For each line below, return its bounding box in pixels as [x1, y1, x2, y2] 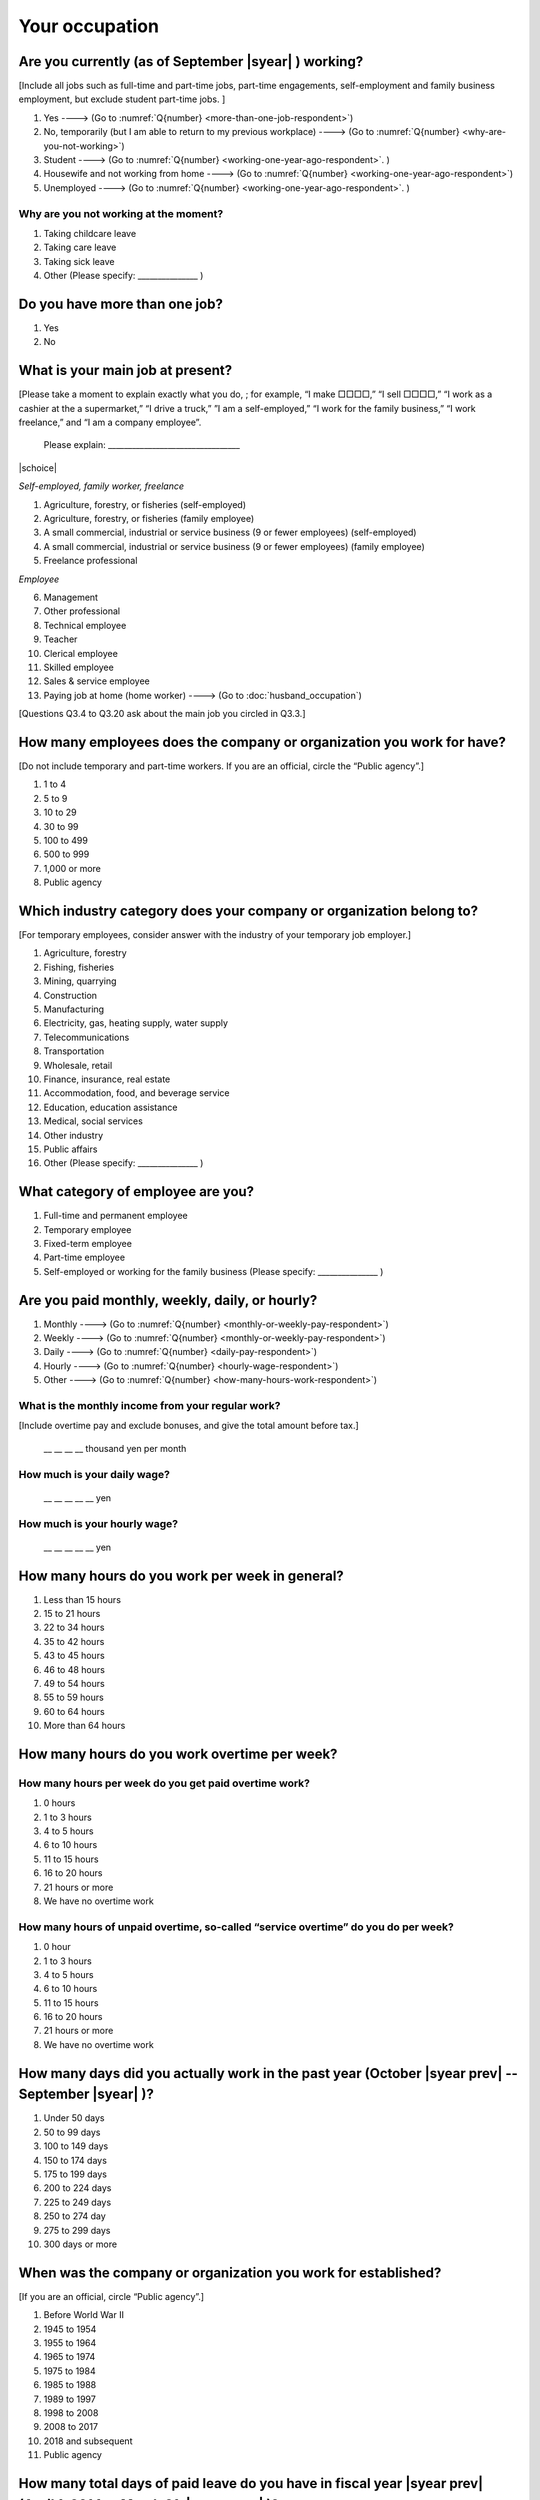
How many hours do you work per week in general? [18, 1567, 344, 1584]
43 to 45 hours [43, 1650, 105, 1662]
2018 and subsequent [43, 2435, 133, 2447]
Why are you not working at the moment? [18, 206, 224, 220]
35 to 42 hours [43, 1635, 105, 1647]
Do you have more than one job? [18, 295, 224, 312]
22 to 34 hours [43, 1621, 105, 1634]
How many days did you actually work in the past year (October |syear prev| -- [18, 2065, 519, 2082]
